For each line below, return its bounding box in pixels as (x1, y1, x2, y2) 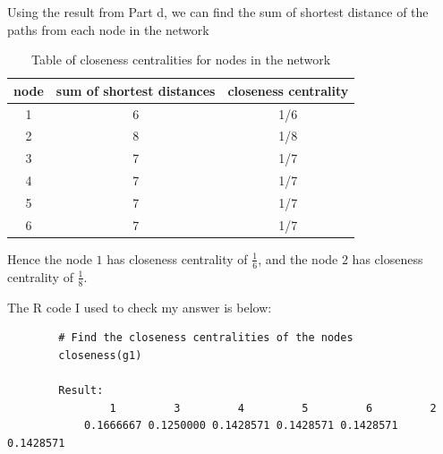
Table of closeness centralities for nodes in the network (31, 50, 331, 69)
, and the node (258, 249, 338, 268)
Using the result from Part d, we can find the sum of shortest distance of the (7, 3, 429, 21)
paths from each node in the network (7, 20, 209, 39)
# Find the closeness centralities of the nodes (58, 331, 354, 345)
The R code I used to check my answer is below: (7, 297, 272, 316)
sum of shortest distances (55, 81, 216, 99)
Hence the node (7, 249, 92, 268)
